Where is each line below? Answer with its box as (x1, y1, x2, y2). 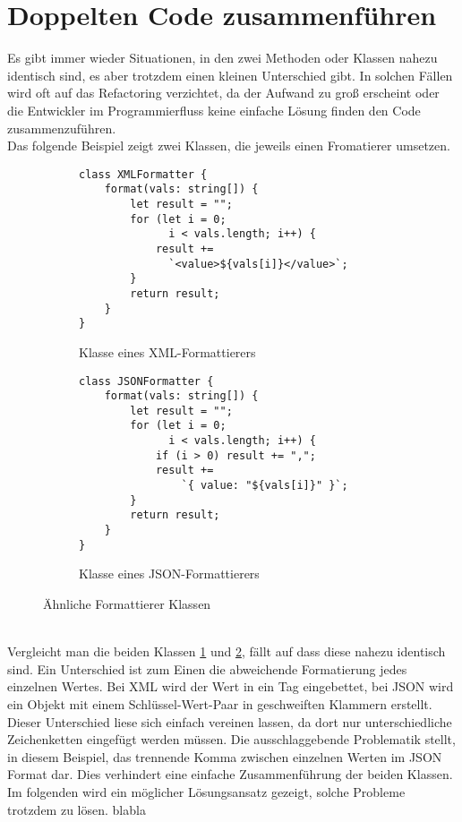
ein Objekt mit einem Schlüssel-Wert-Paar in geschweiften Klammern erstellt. (7, 694, 432, 713)
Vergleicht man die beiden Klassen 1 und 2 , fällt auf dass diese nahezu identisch (7, 642, 446, 661)
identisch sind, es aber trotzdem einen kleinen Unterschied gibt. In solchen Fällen (7, 65, 453, 84)
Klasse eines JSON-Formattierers (79, 564, 260, 583)
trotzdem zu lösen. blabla (7, 800, 146, 818)
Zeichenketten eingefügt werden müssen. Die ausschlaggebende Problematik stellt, (7, 730, 456, 749)
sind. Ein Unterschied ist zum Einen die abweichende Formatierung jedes (7, 659, 407, 678)
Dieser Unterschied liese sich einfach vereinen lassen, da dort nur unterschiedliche (7, 712, 452, 731)
